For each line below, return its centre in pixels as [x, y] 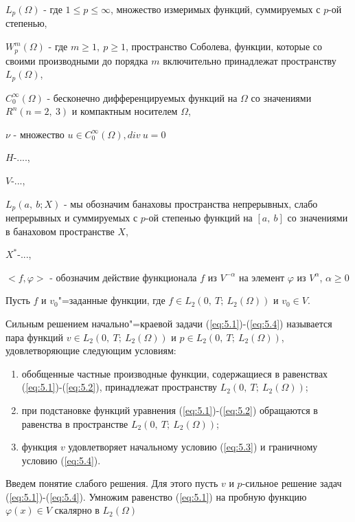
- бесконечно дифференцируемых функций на [142, 97]
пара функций [35, 337]
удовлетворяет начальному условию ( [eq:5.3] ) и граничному [193, 447]
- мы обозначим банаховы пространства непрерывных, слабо [191, 203]
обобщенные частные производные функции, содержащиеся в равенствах [175, 373]
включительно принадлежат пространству [250, 60]
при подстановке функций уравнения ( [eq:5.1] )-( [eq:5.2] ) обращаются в [170, 410]
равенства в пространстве [75, 423]
